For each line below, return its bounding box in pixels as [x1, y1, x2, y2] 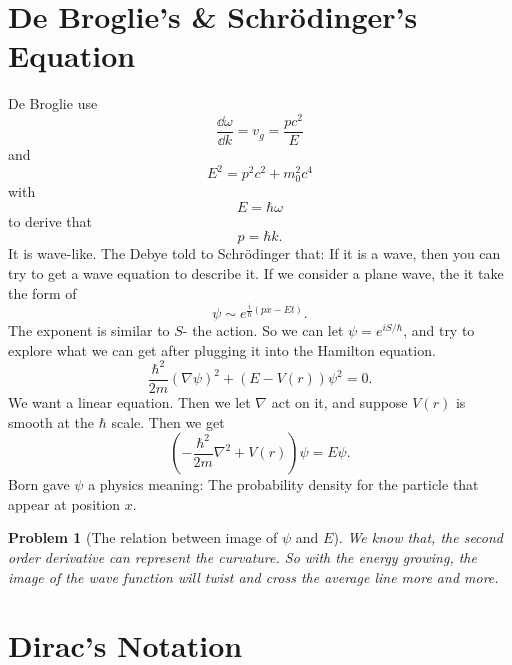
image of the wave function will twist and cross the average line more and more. [8, 566, 499, 587]
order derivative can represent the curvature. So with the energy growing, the [8, 546, 477, 567]
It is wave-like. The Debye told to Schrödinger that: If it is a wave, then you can [8, 243, 501, 264]
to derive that [8, 210, 93, 231]
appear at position [8, 493, 121, 514]
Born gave [8, 474, 70, 495]
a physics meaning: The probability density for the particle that [88, 474, 479, 495]
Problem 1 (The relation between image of [8, 527, 278, 548]
